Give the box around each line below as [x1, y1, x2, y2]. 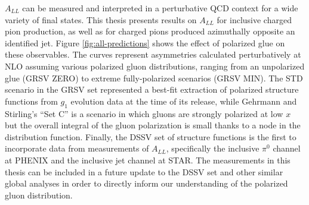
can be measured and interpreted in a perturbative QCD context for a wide [22, 2, 298, 14]
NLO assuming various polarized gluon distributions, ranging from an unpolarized [5, 59, 305, 72]
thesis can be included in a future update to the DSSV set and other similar [5, 165, 283, 178]
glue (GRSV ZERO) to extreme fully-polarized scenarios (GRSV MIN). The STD [5, 71, 303, 84]
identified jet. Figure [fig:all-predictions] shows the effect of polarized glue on [5, 36, 285, 49]
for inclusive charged [217, 13, 292, 26]
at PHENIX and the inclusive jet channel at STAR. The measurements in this [5, 153, 291, 166]
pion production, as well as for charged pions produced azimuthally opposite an [5, 25, 295, 37]
